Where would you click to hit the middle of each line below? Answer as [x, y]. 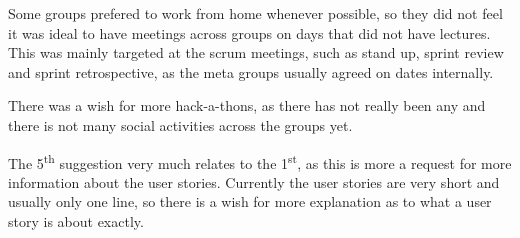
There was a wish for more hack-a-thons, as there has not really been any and [247, 105]
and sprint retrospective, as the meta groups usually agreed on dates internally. [251, 71]
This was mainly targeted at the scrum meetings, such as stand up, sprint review [256, 52]
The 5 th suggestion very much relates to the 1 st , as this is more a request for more [260, 161]
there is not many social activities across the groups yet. [180, 124]
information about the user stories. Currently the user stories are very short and [254, 181]
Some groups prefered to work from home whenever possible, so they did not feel [255, 13]
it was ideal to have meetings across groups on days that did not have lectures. [249, 32]
